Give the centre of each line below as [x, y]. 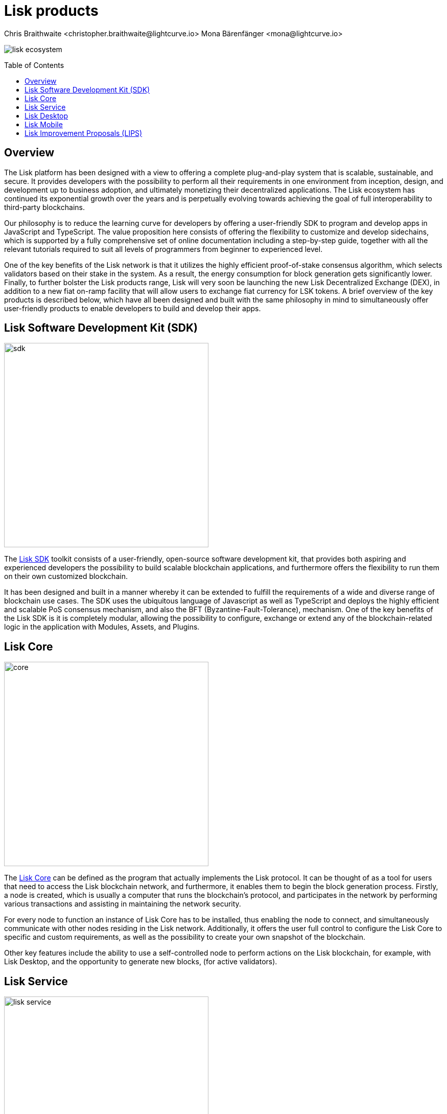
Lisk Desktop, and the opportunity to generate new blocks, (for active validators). [141, 962]
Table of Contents [34, 65]
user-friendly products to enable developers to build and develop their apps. [133, 308]
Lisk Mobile [44, 124]
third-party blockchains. [44, 207]
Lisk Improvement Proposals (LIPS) [84, 133]
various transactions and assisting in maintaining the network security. [123, 904]
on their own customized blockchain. [66, 576]
